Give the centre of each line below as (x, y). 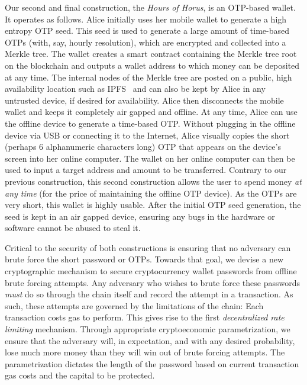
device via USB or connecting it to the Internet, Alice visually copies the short (147, 135)
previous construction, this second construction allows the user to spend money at (153, 181)
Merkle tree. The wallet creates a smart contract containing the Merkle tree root (151, 54)
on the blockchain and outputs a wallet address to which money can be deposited (152, 65)
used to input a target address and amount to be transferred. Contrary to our (146, 170)
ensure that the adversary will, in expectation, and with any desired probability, (150, 340)
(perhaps (21, 147)
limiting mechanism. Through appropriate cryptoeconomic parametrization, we (148, 329)
